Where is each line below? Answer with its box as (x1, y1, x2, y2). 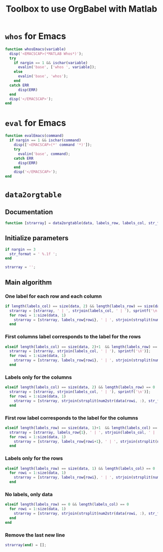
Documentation (5, 208, 53, 216)
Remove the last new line (5, 532, 65, 538)
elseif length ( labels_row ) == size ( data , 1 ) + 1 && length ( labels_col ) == (5, 425, 158, 430)
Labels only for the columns (5, 374, 72, 381)
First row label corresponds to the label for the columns (5, 414, 138, 421)
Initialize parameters (5, 234, 69, 242)
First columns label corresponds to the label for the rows (5, 334, 141, 340)
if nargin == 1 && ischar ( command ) (9, 138, 81, 143)
